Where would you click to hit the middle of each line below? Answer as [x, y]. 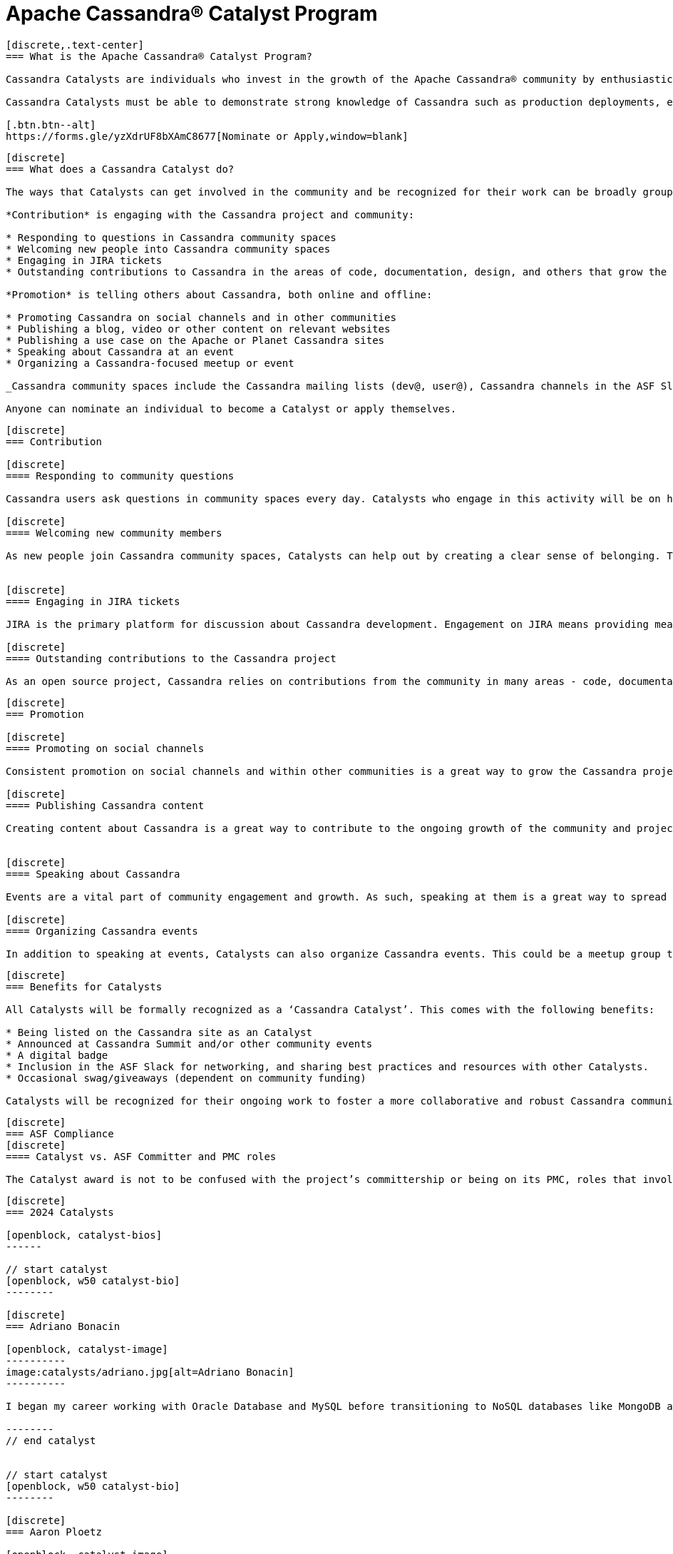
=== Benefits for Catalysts [84, 986]
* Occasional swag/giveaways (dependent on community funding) [186, 1078]
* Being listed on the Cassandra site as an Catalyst [159, 1032]
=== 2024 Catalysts [60, 1212]
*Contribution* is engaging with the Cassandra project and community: [210, 214]
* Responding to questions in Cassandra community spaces [171, 237]
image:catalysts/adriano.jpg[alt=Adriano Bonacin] [150, 1372]
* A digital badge [57, 1055]
